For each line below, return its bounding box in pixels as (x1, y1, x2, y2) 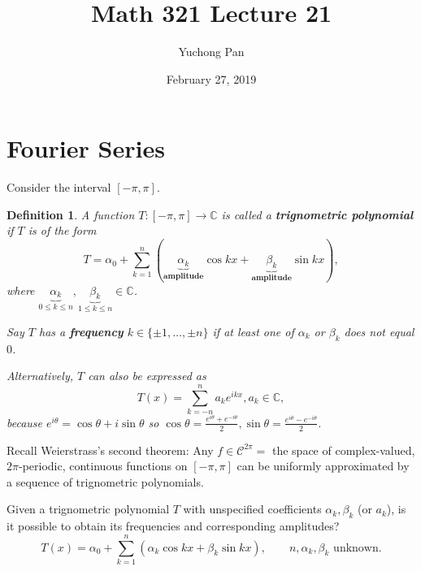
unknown (333, 542, 379, 554)
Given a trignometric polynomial (7, 500, 170, 517)
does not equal (344, 322, 414, 340)
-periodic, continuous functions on (18, 457, 188, 474)
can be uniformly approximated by (237, 457, 410, 474)
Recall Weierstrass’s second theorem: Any (7, 441, 214, 458)
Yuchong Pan (178, 43, 245, 60)
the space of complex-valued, (271, 441, 415, 458)
